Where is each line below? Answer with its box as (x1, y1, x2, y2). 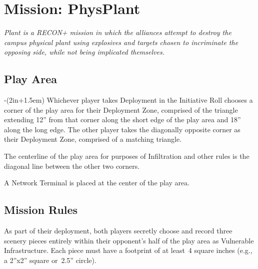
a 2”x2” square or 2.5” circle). (4, 254, 96, 265)
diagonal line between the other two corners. (4, 160, 140, 171)
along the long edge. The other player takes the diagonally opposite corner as (4, 124, 240, 134)
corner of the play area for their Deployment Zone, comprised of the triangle (4, 104, 238, 115)
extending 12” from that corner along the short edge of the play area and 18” (4, 114, 241, 125)
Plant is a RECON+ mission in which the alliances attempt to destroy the (4, 27, 231, 38)
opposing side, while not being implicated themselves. (4, 47, 164, 57)
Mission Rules (4, 202, 78, 217)
